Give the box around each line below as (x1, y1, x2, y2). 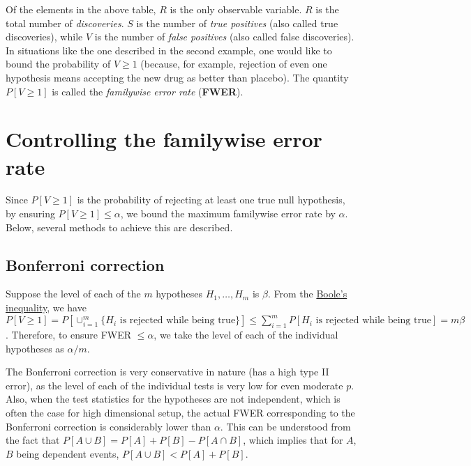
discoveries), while (6, 29, 83, 44)
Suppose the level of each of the (6, 286, 141, 301)
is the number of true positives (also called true (136, 15, 338, 30)
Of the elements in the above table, (6, 2, 156, 16)
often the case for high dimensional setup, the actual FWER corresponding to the (6, 405, 355, 419)
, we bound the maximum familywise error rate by (120, 206, 336, 221)
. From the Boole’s (267, 286, 347, 301)
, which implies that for (243, 433, 343, 447)
